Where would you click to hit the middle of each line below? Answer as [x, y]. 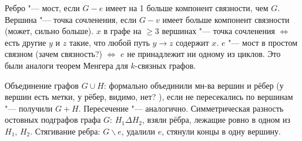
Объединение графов [42, 85]
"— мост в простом [263, 42]
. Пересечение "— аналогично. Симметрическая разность [181, 108]
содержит [192, 42]
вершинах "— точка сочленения [219, 31]
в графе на [123, 31]
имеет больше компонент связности [226, 19]
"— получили [29, 108]
